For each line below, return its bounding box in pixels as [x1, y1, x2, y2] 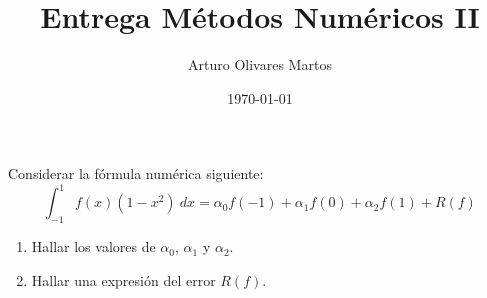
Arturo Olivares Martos [188, 54, 332, 75]
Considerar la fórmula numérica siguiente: [8, 163, 264, 184]
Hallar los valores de [31, 236, 156, 257]
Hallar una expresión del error [31, 269, 216, 290]
